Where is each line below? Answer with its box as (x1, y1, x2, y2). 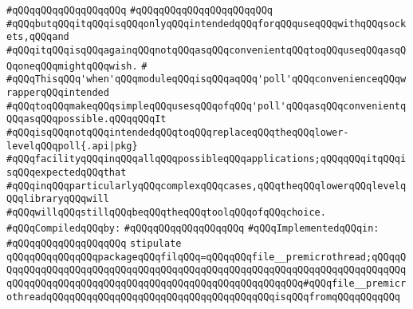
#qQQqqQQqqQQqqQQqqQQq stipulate (6, 238, 182, 250)
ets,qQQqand (6, 31, 69, 43)
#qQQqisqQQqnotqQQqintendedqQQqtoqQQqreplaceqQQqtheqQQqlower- (6, 126, 349, 138)
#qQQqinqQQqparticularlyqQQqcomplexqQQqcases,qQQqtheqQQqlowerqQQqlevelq (6, 180, 407, 192)
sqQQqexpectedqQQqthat (6, 166, 127, 178)
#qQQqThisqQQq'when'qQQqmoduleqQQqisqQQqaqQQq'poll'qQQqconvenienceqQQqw (6, 73, 407, 85)
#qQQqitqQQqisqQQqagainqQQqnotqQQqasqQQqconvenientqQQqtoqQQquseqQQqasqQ (6, 44, 407, 56)
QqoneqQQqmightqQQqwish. (6, 60, 138, 72)
